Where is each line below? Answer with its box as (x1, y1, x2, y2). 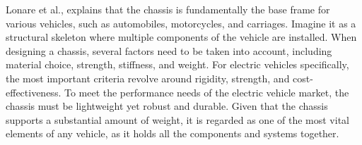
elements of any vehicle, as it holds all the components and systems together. (6, 126, 339, 141)
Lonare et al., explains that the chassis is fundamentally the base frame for (6, 2, 330, 16)
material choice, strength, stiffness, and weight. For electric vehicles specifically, (6, 57, 349, 72)
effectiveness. (6, 84, 62, 99)
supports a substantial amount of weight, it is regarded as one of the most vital (6, 112, 349, 127)
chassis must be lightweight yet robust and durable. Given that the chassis (6, 99, 328, 113)
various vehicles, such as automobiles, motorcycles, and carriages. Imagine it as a (6, 15, 356, 30)
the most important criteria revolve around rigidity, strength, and (6, 70, 290, 85)
